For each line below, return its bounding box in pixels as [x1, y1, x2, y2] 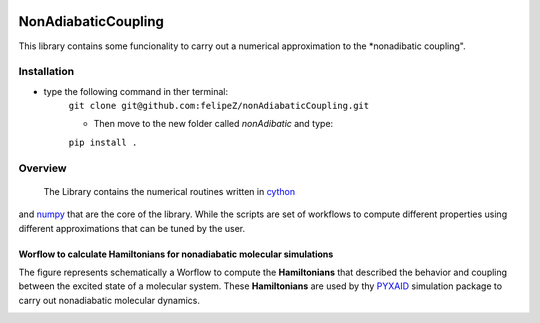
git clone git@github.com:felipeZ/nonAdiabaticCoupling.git [68, 100, 370, 112]
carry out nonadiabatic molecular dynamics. [18, 294, 200, 306]
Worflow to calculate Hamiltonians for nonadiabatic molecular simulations [18, 248, 334, 260]
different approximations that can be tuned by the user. [18, 222, 246, 234]
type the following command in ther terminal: [43, 85, 229, 97]
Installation [18, 65, 75, 79]
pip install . [68, 136, 138, 148]
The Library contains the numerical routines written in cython [43, 185, 295, 197]
